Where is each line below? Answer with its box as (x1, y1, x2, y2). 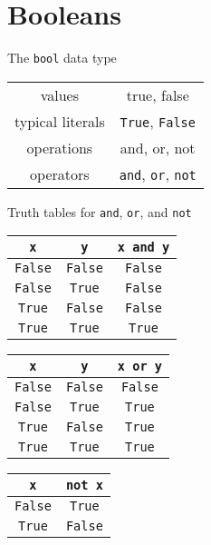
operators (30, 163, 90, 184)
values (40, 84, 79, 105)
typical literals (14, 110, 105, 132)
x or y (117, 359, 162, 374)
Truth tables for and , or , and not (7, 202, 192, 221)
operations (26, 136, 93, 158)
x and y (117, 240, 170, 255)
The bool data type (7, 48, 117, 67)
